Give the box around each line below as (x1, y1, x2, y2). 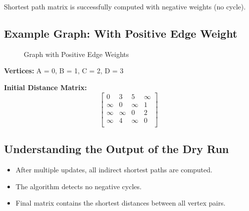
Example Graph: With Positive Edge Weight (4, 25, 238, 41)
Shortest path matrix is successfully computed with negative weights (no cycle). (4, 1, 246, 11)
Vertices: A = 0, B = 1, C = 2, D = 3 (4, 65, 124, 76)
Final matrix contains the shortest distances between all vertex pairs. (15, 198, 226, 208)
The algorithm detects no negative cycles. (15, 181, 142, 191)
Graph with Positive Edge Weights (24, 49, 129, 59)
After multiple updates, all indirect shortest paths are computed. (15, 164, 212, 174)
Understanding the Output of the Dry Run (4, 141, 229, 157)
